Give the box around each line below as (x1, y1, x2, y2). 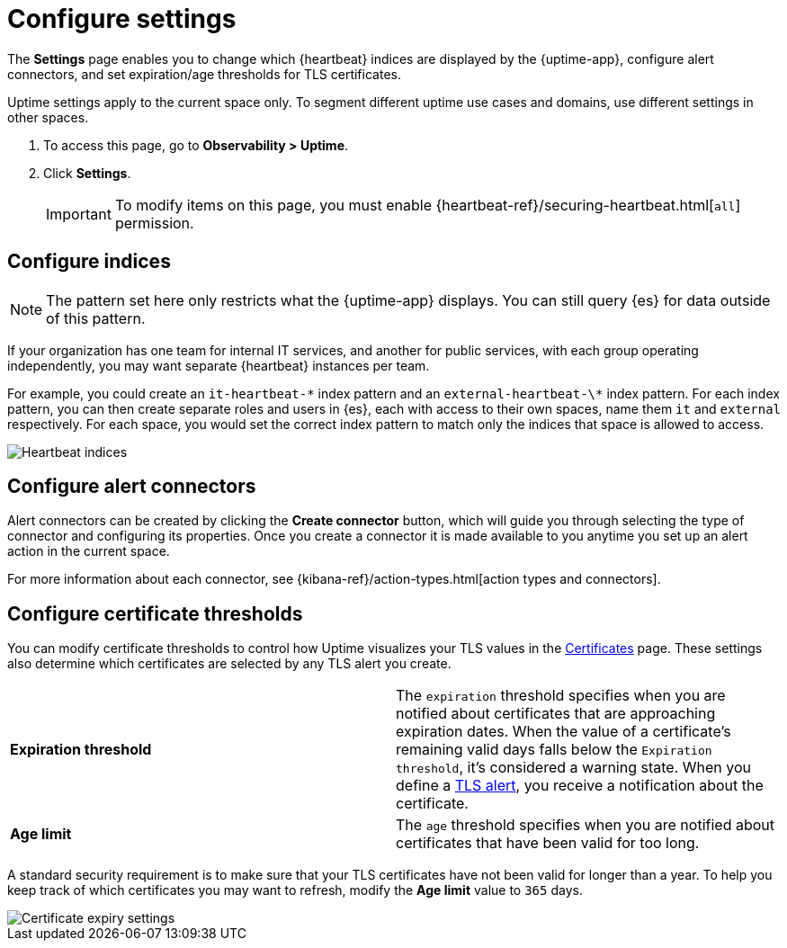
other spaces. (7, 109, 89, 125)
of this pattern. (46, 309, 146, 327)
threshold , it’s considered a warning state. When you (396, 758, 752, 777)
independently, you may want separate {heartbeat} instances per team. (7, 357, 430, 373)
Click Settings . (43, 165, 131, 181)
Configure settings (7, 4, 237, 34)
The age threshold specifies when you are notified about (396, 816, 775, 835)
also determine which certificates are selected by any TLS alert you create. (7, 656, 452, 672)
